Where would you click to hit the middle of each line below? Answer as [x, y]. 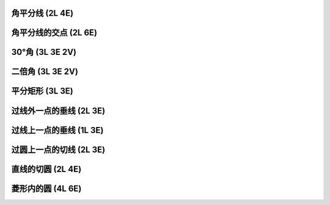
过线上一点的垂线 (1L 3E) [57, 130]
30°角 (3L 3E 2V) [44, 52]
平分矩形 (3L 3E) [42, 91]
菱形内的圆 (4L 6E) [46, 188]
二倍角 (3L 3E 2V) [45, 72]
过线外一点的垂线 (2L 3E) [58, 111]
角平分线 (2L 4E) [42, 13]
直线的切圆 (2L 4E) [46, 169]
